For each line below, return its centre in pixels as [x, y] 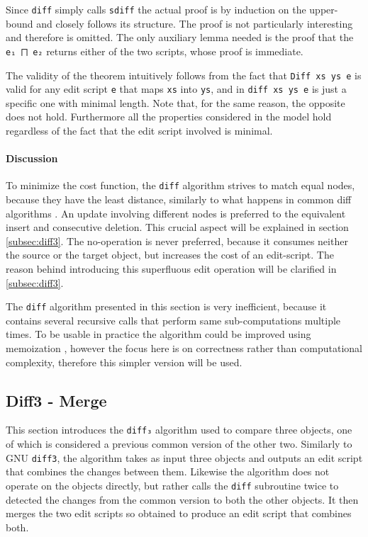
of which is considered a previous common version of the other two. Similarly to [179, 444]
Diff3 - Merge [56, 400]
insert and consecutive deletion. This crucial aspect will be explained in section [177, 227]
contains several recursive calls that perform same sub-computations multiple [173, 320]
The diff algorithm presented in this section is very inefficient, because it [166, 306]
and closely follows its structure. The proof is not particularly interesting [195, 23]
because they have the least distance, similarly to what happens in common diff [179, 199]
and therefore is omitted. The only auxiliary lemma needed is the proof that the [180, 37]
